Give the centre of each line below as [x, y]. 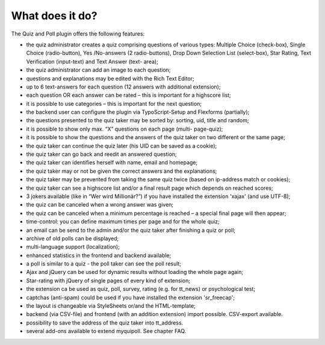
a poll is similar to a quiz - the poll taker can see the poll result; [104, 264]
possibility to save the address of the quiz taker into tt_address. [105, 323]
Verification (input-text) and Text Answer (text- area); [92, 61]
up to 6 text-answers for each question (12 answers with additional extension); [123, 87]
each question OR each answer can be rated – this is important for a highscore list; [128, 95]
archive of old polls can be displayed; [73, 238]
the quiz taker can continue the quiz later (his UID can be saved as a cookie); [122, 146]
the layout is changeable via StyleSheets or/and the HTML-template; [111, 306]
